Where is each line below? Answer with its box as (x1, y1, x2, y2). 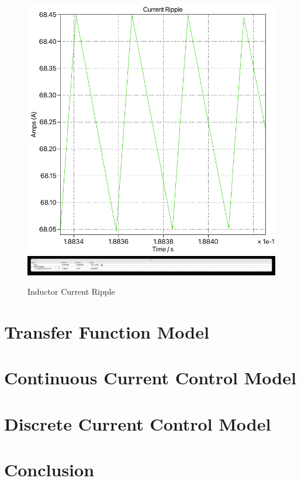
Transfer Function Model (4, 320, 209, 344)
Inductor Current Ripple (27, 285, 115, 298)
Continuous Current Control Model (4, 366, 296, 390)
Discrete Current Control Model (4, 411, 271, 435)
